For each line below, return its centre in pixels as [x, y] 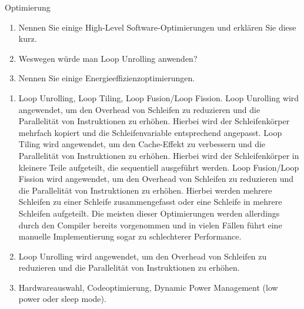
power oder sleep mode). [62, 299]
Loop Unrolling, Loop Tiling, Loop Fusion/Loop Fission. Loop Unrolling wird [159, 97]
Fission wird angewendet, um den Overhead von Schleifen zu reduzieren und [156, 179]
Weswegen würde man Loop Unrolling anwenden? [108, 58]
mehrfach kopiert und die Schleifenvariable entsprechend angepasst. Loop [150, 132]
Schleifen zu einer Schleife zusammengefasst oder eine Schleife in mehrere [150, 202]
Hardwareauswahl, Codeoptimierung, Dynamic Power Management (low [148, 287]
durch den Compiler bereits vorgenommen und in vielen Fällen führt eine [150, 225]
